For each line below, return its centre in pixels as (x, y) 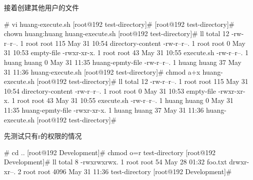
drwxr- (239, 162)
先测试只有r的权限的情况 (43, 136)
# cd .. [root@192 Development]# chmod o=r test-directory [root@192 (110, 152)
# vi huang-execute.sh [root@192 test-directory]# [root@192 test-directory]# (119, 24)
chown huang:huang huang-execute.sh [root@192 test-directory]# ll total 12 (117, 33)
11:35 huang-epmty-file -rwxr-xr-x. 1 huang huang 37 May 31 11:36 (104, 110)
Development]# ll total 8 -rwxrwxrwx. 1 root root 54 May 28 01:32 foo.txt (116, 162)
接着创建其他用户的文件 (41, 7)
